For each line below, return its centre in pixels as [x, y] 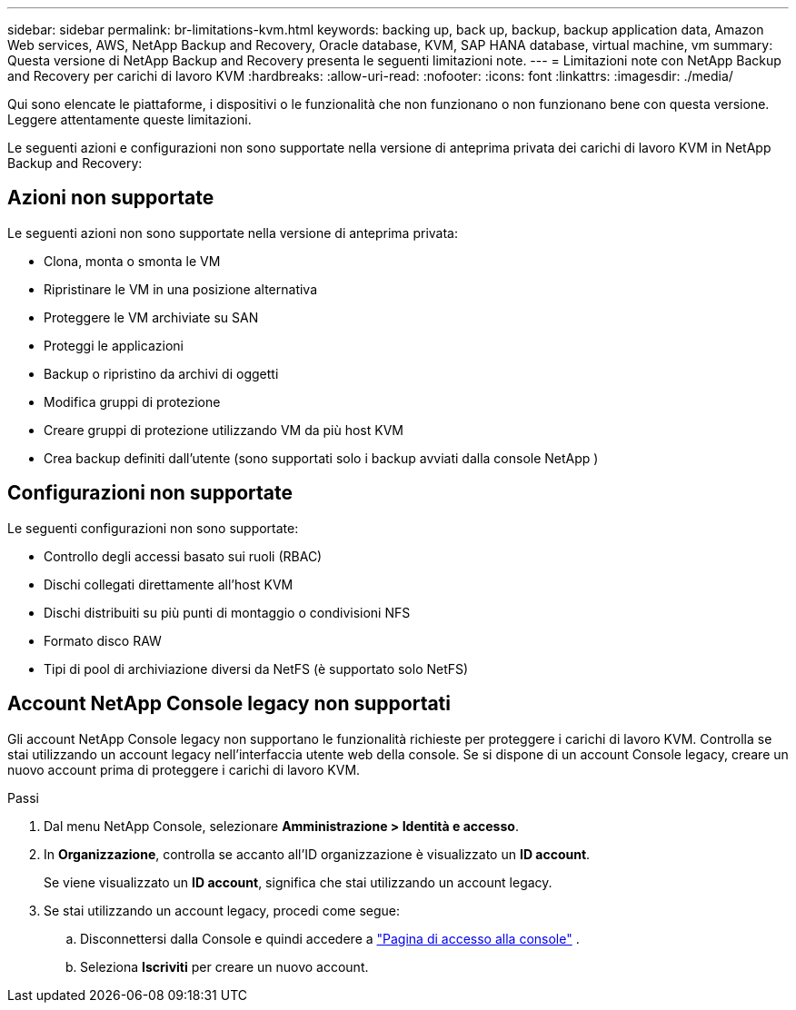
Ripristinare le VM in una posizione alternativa [181, 289]
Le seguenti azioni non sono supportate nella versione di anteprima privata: [233, 233]
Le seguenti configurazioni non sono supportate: [153, 528]
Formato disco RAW [103, 640]
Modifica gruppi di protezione [132, 401]
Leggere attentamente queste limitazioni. [129, 119]
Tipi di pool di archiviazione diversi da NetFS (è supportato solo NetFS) [256, 668]
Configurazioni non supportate [150, 493]
